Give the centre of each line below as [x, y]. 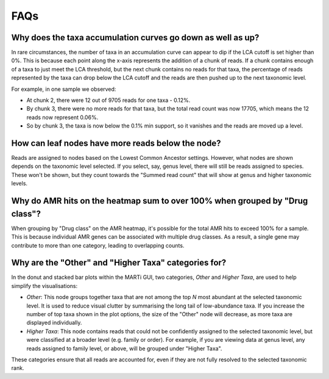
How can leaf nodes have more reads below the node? [116, 143]
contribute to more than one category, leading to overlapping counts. [98, 245]
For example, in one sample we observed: [64, 89]
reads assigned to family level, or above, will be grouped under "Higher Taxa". [124, 348]
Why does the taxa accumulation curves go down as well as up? [135, 38]
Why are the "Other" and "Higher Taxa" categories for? [119, 263]
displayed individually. [54, 323]
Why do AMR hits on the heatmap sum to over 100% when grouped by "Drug [160, 201]
